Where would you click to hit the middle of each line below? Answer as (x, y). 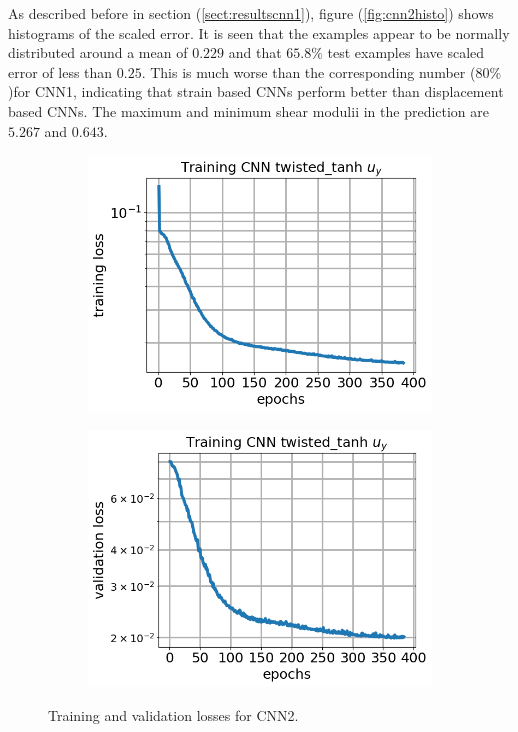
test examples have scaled (406, 52)
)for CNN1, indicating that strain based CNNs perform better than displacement (256, 91)
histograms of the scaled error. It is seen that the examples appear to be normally (259, 32)
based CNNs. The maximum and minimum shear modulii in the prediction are (249, 110)
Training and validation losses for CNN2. (173, 714)
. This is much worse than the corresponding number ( (308, 71)
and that (255, 52)
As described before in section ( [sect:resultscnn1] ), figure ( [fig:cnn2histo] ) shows (251, 13)
